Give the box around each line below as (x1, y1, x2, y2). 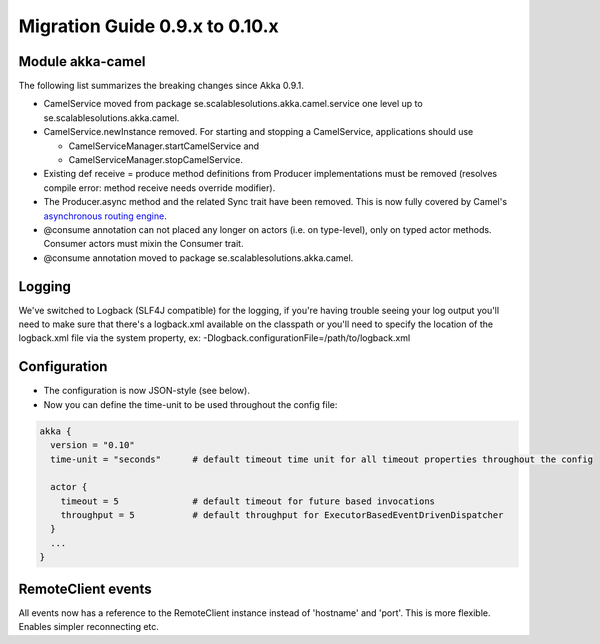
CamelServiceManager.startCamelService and (68, 140, 260, 152)
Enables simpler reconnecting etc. (18, 621, 160, 633)
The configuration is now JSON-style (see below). (43, 385, 250, 397)
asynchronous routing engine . (43, 210, 167, 222)
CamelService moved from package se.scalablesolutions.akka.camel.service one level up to (43, 98, 424, 110)
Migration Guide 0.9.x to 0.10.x (18, 15, 279, 37)
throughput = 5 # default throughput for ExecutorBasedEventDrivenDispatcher (60, 510, 504, 521)
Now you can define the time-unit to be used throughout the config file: (43, 398, 338, 410)
